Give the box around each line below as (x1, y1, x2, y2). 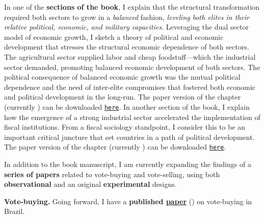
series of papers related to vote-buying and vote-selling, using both (4, 168, 220, 179)
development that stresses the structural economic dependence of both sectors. (4, 41, 249, 52)
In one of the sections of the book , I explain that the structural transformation (4, 2, 260, 12)
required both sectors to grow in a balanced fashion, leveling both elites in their (4, 11, 250, 22)
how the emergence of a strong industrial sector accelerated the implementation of (4, 111, 260, 122)
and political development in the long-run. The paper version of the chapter (4, 91, 241, 102)
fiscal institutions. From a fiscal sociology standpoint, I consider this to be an (4, 122, 246, 132)
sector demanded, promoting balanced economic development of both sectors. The (4, 61, 260, 72)
